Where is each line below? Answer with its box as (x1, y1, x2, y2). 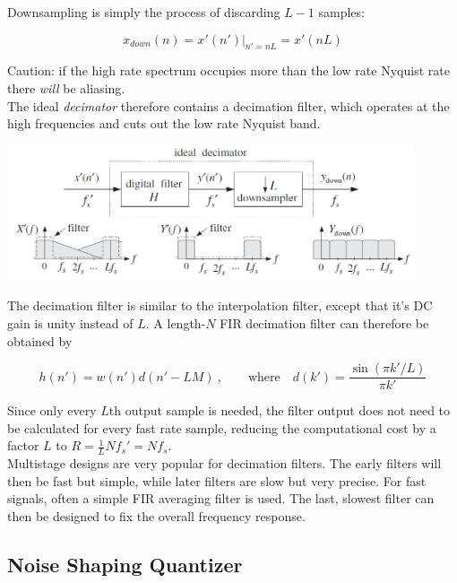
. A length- (145, 313, 206, 332)
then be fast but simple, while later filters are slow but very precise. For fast (7, 471, 427, 490)
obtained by (7, 331, 73, 350)
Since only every (7, 401, 97, 420)
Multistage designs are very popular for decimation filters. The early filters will (7, 454, 442, 473)
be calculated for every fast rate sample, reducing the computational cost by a (7, 418, 436, 437)
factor (7, 436, 39, 455)
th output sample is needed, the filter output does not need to (108, 401, 451, 420)
